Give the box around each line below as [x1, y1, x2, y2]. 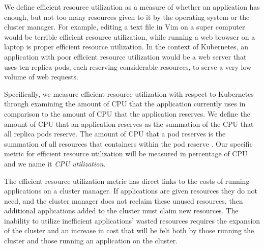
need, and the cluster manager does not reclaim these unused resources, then [4, 195, 243, 206]
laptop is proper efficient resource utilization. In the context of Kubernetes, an [4, 41, 248, 52]
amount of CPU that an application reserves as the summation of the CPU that [4, 118, 254, 129]
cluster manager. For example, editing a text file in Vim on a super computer [4, 21, 245, 32]
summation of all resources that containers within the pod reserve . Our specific [4, 138, 253, 149]
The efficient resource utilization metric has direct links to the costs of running [4, 175, 250, 186]
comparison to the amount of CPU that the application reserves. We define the [4, 108, 250, 119]
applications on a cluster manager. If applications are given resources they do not [4, 185, 257, 196]
